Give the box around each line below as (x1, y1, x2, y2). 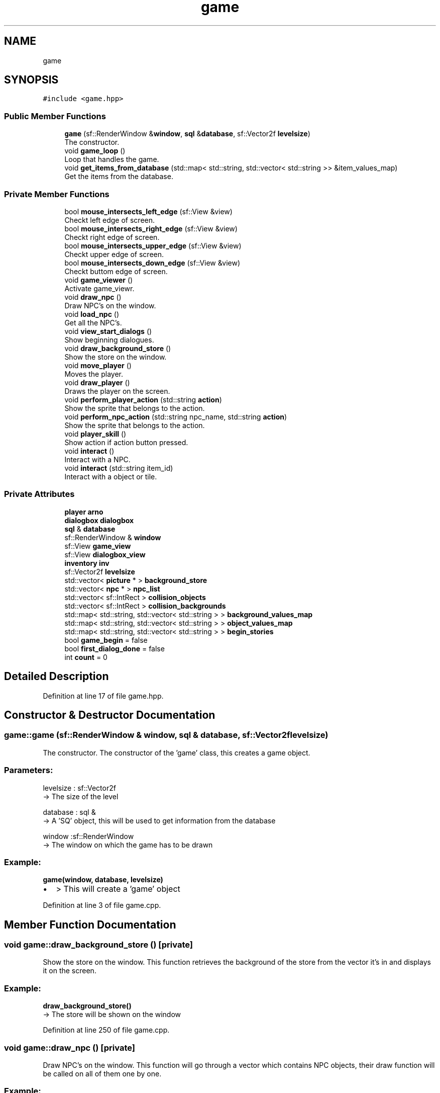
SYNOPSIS (4, 73, 59, 87)
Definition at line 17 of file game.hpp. (43, 691, 164, 700)
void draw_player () (64, 378, 130, 387)
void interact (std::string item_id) (64, 463, 173, 472)
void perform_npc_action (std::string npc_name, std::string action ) (64, 412, 287, 421)
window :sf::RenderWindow (43, 831, 134, 840)
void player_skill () (64, 429, 127, 438)
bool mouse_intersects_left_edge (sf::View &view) (64, 207, 233, 216)
